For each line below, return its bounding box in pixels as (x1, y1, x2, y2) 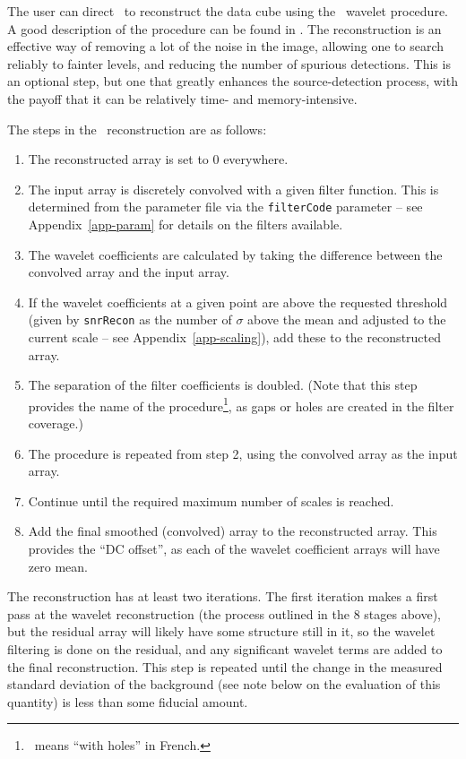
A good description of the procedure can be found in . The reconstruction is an (7, 19, 442, 38)
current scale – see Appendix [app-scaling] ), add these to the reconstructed (28, 328, 442, 347)
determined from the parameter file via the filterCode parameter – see (28, 197, 423, 216)
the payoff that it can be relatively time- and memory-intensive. (7, 89, 358, 108)
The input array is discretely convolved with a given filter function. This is (28, 179, 439, 198)
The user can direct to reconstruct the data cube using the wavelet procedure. (7, 2, 448, 20)
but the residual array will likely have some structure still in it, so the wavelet (7, 622, 436, 641)
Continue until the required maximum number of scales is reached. (28, 491, 394, 510)
